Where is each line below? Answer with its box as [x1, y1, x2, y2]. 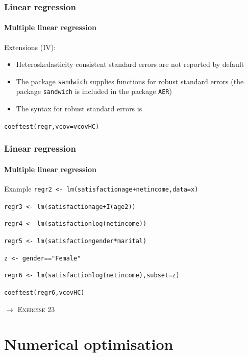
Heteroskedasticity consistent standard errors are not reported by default [16, 59, 244, 69]
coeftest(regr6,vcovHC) [4, 289, 85, 296]
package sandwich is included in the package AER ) [16, 86, 172, 97]
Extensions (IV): [4, 41, 56, 52]
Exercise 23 [17, 303, 55, 314]
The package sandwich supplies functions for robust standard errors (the [16, 76, 244, 86]
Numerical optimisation [4, 334, 173, 354]
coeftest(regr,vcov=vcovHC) [4, 123, 100, 130]
